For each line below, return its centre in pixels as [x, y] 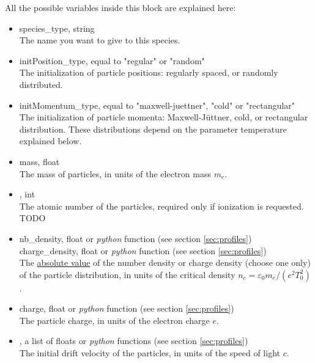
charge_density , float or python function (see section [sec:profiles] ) [143, 250]
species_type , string [57, 28]
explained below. [50, 141]
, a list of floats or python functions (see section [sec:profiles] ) [134, 341]
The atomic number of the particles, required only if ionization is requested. [161, 206]
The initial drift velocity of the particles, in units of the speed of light [150, 353]
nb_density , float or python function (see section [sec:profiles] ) [135, 238]
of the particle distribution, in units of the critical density [127, 274]
